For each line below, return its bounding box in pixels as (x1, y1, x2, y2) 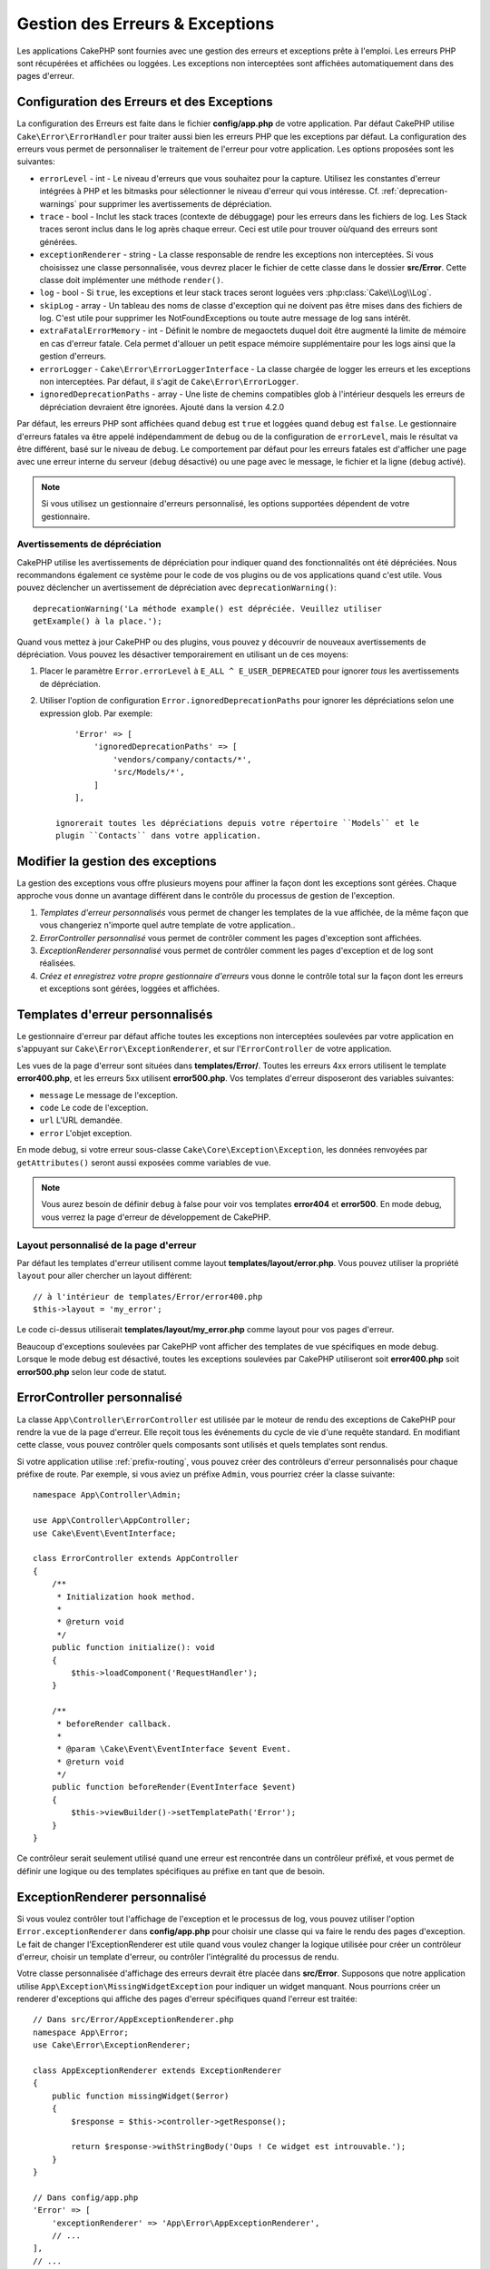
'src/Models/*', (113, 767, 185, 778)
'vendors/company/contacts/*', (113, 754, 252, 764)
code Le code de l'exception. (39, 1103, 149, 1114)
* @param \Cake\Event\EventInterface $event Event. (56, 1743, 292, 1754)
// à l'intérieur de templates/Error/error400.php (33, 1292, 263, 1301)
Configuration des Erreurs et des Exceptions (16, 94, 274, 110)
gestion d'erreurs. (39, 350, 107, 362)
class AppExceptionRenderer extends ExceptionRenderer (33, 2066, 282, 2076)
